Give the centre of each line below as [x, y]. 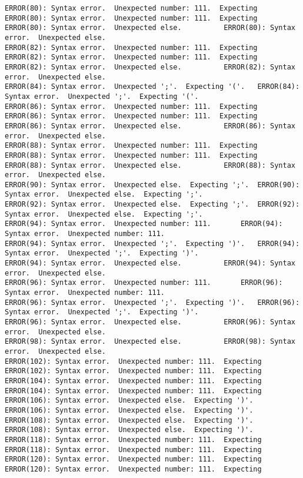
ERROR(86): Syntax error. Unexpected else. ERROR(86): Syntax [150, 126]
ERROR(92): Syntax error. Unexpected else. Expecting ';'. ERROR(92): [152, 205]
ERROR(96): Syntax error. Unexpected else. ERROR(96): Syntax [150, 322]
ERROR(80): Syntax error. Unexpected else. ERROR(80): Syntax [150, 28]
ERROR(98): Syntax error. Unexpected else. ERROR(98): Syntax [150, 342]
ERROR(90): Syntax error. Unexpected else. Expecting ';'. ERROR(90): [152, 185]
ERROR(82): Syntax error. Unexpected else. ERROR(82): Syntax [150, 67]
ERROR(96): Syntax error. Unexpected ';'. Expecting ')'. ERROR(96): [152, 302]
